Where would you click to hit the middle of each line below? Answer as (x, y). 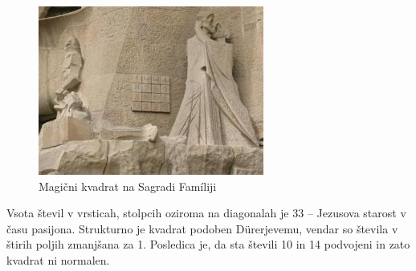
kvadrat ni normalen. (58, 259)
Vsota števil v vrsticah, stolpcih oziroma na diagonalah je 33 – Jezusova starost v (206, 213)
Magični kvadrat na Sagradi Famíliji (128, 186)
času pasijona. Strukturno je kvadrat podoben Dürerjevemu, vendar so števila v (202, 228)
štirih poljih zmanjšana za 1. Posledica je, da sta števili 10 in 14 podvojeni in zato (208, 244)
